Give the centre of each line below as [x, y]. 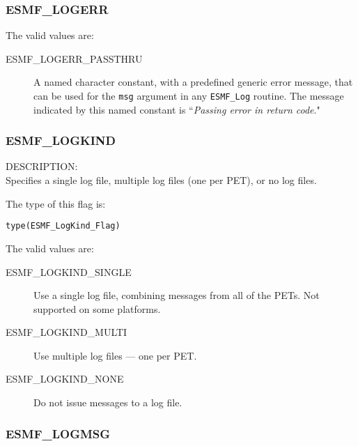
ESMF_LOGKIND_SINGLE [69, 271]
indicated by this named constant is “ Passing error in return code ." [177, 109]
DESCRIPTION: [42, 166]
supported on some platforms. [97, 308]
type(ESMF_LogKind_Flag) [63, 226]
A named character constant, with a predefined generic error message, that [193, 82]
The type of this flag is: [56, 203]
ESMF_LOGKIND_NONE [65, 379]
